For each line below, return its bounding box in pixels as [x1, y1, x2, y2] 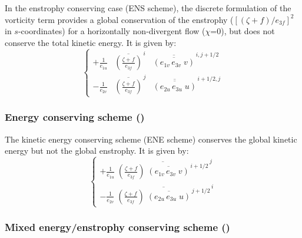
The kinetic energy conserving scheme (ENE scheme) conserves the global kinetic [5, 133, 297, 145]
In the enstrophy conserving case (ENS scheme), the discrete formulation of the [5, 2, 291, 14]
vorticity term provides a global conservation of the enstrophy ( [5, 13, 234, 25]
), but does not [221, 25, 275, 37]
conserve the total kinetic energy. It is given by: [5, 36, 177, 48]
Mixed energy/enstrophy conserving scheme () [5, 220, 230, 234]
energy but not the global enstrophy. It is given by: [5, 144, 189, 157]
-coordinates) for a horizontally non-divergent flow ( [18, 25, 205, 37]
